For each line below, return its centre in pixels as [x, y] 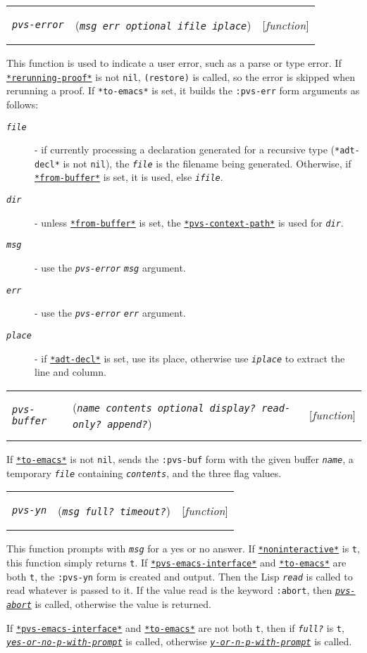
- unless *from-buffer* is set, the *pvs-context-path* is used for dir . [189, 222]
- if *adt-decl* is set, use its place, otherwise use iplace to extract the [190, 358]
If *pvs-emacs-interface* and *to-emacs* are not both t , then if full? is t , [175, 627]
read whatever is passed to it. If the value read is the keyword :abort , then [169, 590]
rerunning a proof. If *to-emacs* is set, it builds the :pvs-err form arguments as [183, 90]
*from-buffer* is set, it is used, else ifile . [129, 177]
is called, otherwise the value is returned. [123, 603]
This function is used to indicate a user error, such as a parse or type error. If [174, 63]
